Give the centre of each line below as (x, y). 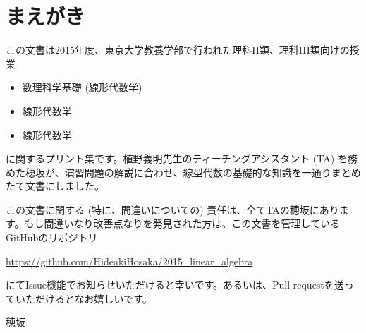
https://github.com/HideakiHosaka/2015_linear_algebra (129, 261)
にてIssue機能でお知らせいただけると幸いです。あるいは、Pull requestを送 (175, 285)
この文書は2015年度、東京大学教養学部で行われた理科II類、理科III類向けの (178, 50)
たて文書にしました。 (55, 186)
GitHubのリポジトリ (52, 237)
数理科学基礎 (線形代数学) (82, 87)
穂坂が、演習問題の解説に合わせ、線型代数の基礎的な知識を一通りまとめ (193, 172)
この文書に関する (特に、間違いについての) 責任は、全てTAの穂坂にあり (172, 209)
